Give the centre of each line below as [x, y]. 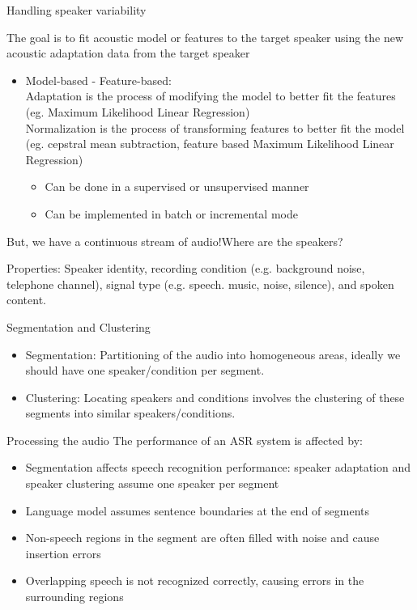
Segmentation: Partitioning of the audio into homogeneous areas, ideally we [213, 354]
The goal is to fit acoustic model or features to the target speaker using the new [205, 37]
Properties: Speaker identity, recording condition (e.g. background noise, [186, 268]
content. [26, 300]
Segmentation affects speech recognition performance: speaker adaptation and [218, 467]
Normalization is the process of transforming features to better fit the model [215, 127]
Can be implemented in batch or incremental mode [171, 213]
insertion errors [63, 553]
